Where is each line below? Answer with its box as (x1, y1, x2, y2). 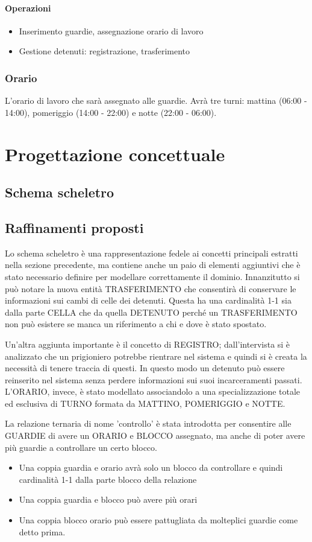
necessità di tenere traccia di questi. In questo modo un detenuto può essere (5, 362, 285, 374)
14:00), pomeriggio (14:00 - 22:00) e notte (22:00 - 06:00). (5, 106, 217, 118)
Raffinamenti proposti (5, 218, 144, 237)
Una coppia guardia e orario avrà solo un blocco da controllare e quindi (19, 461, 283, 474)
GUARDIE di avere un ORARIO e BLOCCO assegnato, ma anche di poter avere (5, 429, 305, 442)
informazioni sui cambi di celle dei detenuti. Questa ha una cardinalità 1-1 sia (5, 294, 292, 307)
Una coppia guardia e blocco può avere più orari (19, 493, 198, 506)
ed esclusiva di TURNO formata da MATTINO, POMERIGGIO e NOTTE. (5, 397, 285, 409)
